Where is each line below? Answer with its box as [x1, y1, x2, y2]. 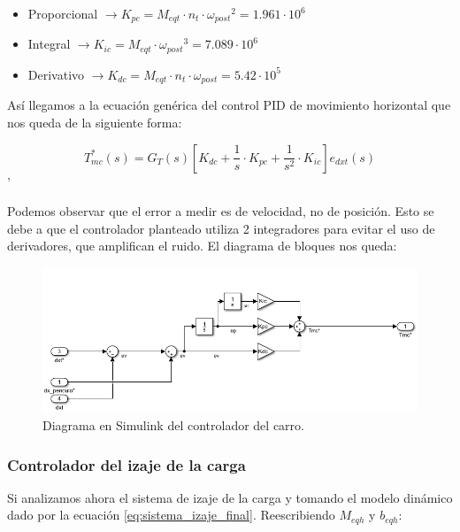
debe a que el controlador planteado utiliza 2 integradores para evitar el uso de [7, 219, 435, 237]
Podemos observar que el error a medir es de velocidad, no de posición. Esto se [7, 202, 434, 220]
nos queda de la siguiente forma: [7, 112, 182, 131]
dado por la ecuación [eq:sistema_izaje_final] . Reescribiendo [7, 505, 335, 524]
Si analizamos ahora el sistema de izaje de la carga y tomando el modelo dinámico [7, 488, 453, 506]
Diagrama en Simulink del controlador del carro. [42, 416, 304, 435]
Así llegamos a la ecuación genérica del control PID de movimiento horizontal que [7, 96, 451, 114]
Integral [27, 35, 71, 53]
